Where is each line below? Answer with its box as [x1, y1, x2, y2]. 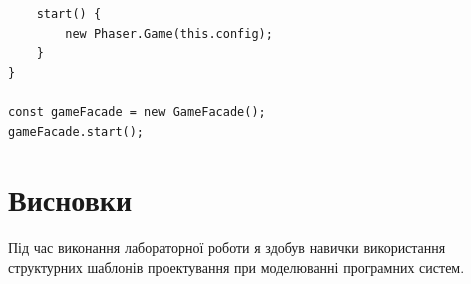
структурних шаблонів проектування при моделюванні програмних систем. [8, 256, 465, 277]
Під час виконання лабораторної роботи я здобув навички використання [8, 237, 446, 258]
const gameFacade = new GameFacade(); [8, 104, 266, 119]
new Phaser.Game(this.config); [65, 26, 273, 41]
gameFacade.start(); [8, 124, 145, 139]
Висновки [8, 179, 133, 220]
